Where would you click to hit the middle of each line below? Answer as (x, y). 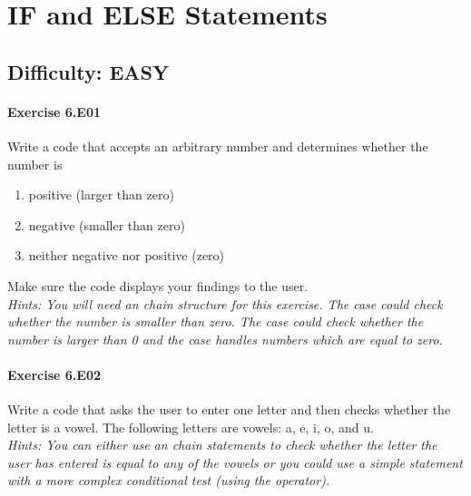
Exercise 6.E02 (54, 374)
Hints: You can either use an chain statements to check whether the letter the (222, 445)
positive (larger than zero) (101, 195)
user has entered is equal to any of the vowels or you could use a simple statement (235, 462)
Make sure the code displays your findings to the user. (158, 285)
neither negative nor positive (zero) (127, 255)
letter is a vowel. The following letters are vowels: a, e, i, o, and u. (191, 427)
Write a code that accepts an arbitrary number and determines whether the (218, 146)
